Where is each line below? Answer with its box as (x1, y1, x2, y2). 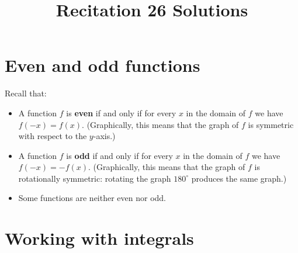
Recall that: (5, 87, 47, 99)
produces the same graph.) (191, 172, 287, 184)
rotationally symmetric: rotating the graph (18, 172, 171, 184)
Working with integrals (5, 226, 194, 250)
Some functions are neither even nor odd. (18, 192, 167, 204)
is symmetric (248, 118, 294, 130)
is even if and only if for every (66, 106, 176, 119)
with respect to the (18, 130, 87, 142)
